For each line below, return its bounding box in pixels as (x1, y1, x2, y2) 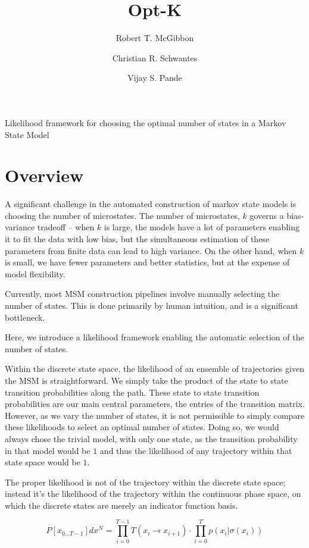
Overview (5, 163, 84, 187)
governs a (249, 209, 284, 221)
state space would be (5, 456, 80, 468)
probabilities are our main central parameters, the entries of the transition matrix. (5, 397, 305, 410)
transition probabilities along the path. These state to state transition (5, 386, 260, 398)
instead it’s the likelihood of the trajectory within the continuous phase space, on (5, 487, 301, 500)
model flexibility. (5, 267, 65, 280)
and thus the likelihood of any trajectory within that (99, 444, 292, 456)
